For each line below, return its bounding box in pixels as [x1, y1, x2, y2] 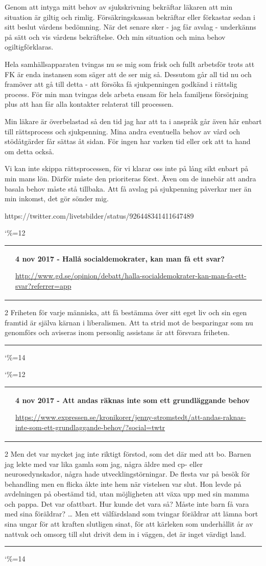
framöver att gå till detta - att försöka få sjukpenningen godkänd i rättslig [5, 79, 237, 89]
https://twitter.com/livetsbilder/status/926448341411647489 [5, 210, 194, 221]
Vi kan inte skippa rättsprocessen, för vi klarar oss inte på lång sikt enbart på [5, 163, 249, 174]
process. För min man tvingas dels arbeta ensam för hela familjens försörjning [5, 88, 249, 99]
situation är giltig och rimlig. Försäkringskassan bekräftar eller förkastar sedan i [5, 11, 255, 22]
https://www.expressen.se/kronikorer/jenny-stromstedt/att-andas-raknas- [15, 412, 246, 422]
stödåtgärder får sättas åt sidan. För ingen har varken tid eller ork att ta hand [5, 136, 251, 147]
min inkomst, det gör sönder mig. [5, 193, 109, 204]
